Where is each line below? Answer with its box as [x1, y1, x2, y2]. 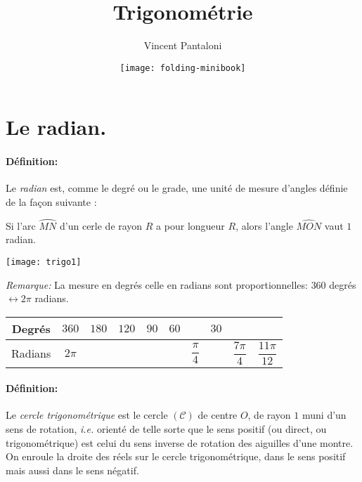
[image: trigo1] [6, 256, 82, 267]
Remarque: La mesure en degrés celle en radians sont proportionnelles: [6, 277, 308, 292]
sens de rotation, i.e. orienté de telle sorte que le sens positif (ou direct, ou [6, 421, 327, 436]
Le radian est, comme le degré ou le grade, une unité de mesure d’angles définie [6, 181, 348, 195]
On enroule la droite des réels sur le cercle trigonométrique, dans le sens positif [6, 449, 346, 464]
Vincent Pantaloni [143, 38, 222, 53]
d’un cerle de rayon [60, 218, 143, 233]
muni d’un [302, 408, 347, 422]
